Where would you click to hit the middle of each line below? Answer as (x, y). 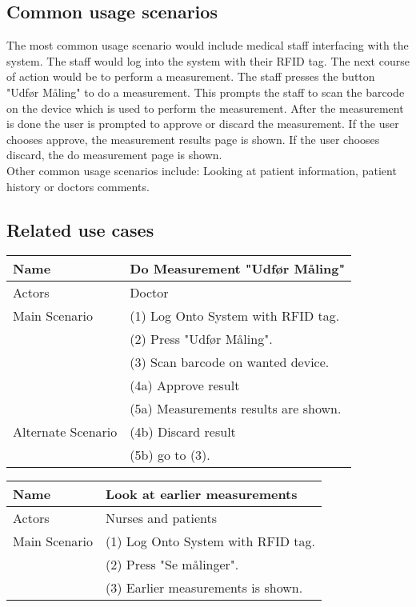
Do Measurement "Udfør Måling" (238, 269)
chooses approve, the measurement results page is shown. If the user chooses (193, 139)
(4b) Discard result (183, 432)
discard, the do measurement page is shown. (114, 155)
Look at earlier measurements (202, 494)
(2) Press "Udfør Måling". (201, 339)
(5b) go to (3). (170, 455)
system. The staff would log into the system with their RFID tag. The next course (208, 60)
